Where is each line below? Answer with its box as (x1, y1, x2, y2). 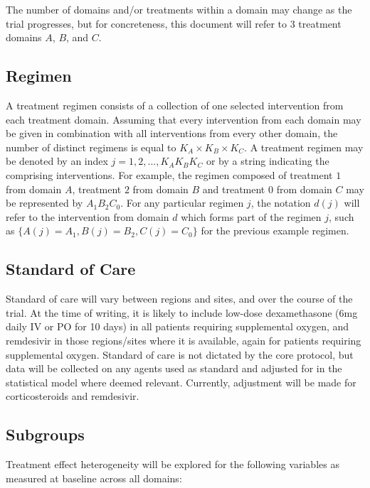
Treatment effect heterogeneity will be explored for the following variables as (6, 457, 339, 472)
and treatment (202, 181, 265, 196)
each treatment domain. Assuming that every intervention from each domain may (6, 112, 361, 126)
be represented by (6, 195, 83, 210)
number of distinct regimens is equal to (6, 139, 176, 154)
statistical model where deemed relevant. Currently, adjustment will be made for (6, 374, 356, 389)
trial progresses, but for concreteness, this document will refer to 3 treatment (6, 16, 342, 31)
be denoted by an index (6, 153, 108, 168)
